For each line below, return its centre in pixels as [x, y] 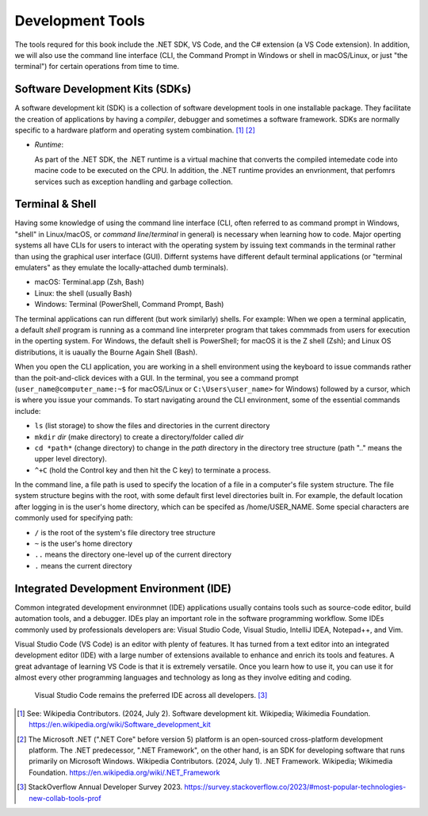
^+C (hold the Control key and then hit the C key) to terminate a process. [153, 470]
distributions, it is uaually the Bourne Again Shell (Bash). [106, 352]
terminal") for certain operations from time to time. [97, 67]
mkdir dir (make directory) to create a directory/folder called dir [139, 437]
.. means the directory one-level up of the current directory [133, 554]
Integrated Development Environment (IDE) [123, 588]
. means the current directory [83, 565]
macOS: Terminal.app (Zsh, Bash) [89, 282]
